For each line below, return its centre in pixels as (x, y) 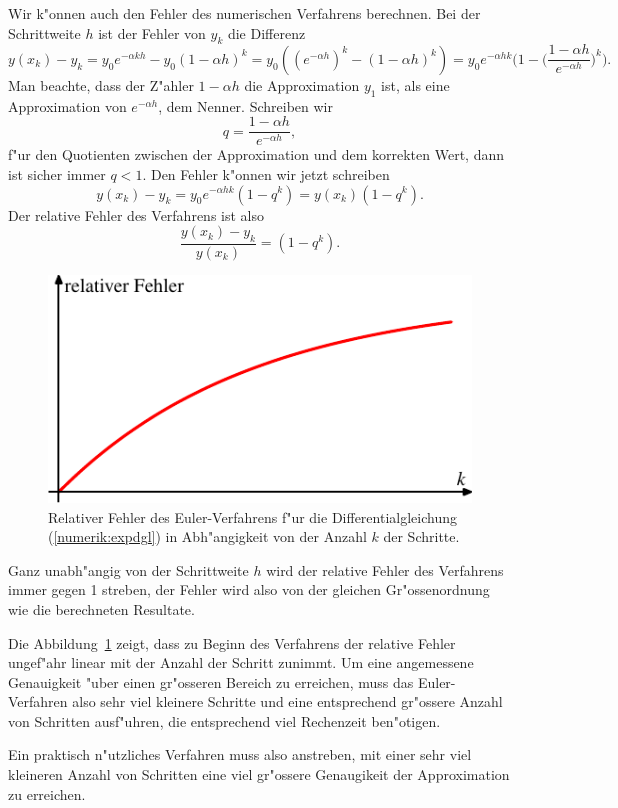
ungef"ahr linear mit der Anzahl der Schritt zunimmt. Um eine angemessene (241, 662)
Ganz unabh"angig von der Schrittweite (128, 569)
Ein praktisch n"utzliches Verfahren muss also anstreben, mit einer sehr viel (240, 754)
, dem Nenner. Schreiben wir (245, 105)
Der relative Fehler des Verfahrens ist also (136, 214)
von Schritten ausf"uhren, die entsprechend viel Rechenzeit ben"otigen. (224, 720)
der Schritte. (421, 536)
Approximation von (67, 105)
